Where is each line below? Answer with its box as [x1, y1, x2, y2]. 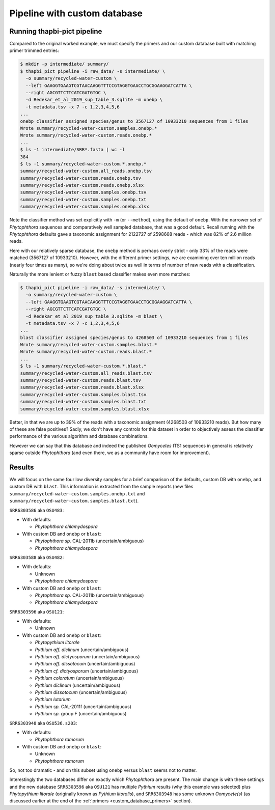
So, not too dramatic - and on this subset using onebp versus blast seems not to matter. [9, 767, 197, 773]
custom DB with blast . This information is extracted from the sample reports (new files [9, 484, 194, 490]
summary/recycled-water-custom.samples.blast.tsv [20, 392, 147, 397]
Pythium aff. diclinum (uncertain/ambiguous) [35, 647, 129, 653]
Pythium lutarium [35, 696, 71, 703]
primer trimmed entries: [9, 47, 59, 53]
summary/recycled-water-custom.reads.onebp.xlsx [20, 182, 144, 188]
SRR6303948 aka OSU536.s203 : [9, 720, 77, 726]
